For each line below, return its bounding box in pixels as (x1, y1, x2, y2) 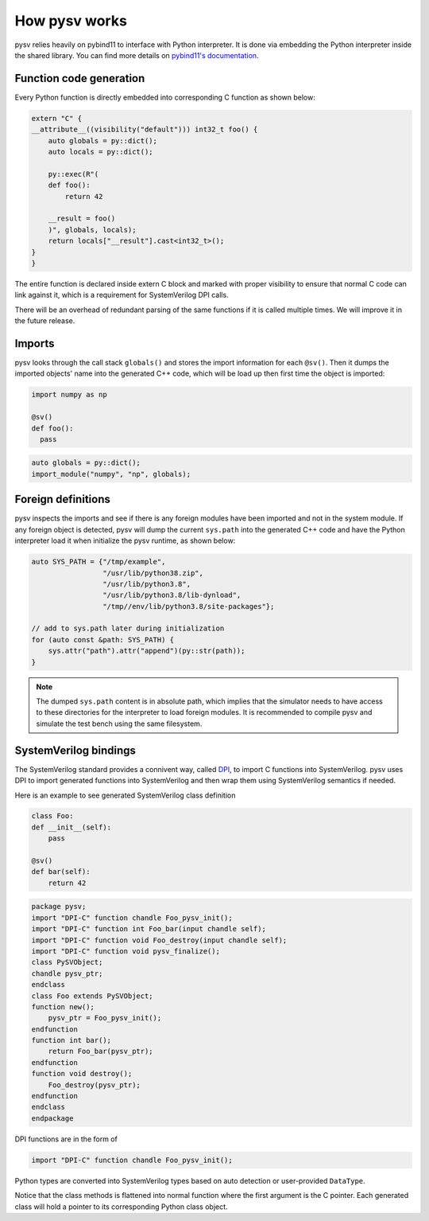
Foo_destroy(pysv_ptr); (48, 1080, 141, 1090)
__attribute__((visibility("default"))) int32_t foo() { (31, 125, 258, 135)
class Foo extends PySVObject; (31, 991, 154, 1001)
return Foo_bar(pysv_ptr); (48, 1047, 154, 1056)
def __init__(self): (31, 822, 111, 832)
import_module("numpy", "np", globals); (31, 470, 191, 478)
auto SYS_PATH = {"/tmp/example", (31, 557, 166, 567)
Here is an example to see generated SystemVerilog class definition (14, 790, 236, 800)
